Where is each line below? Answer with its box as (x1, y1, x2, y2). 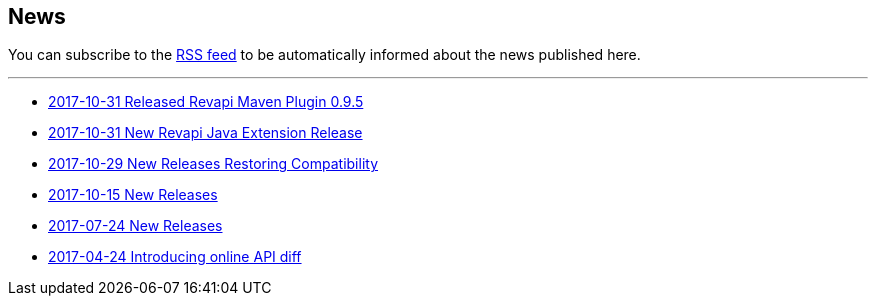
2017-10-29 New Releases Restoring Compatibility (48, 155, 379, 173)
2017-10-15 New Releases (48, 186, 218, 204)
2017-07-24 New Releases (48, 217, 223, 235)
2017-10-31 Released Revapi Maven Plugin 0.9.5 (48, 93, 364, 111)
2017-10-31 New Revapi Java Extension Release (48, 124, 363, 142)
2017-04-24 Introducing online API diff (48, 248, 302, 266)
